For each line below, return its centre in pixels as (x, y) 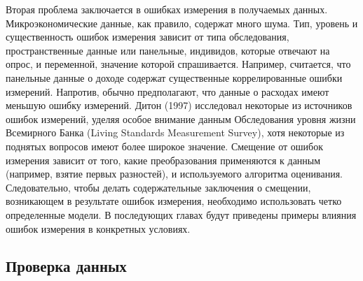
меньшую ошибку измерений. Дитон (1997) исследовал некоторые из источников (179, 105)
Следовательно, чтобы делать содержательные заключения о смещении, (158, 187)
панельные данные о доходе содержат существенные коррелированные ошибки (174, 77)
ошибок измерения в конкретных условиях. (98, 228)
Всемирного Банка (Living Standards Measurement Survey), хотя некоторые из (175, 132)
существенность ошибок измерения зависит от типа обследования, (148, 37)
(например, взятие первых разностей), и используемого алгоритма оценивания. (174, 174)
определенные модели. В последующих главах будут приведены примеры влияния (181, 214)
